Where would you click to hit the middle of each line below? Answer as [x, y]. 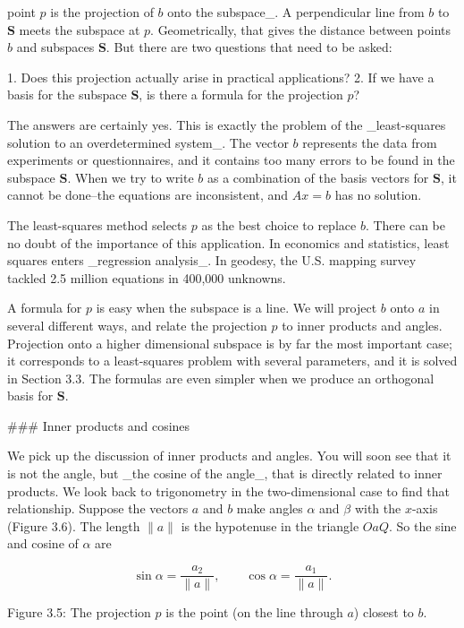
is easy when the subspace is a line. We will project [236, 308]
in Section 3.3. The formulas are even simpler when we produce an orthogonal [221, 378]
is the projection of [102, 12]
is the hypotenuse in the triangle [270, 525]
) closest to [384, 612]
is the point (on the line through [254, 612]
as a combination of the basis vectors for [318, 177]
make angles [270, 508]
